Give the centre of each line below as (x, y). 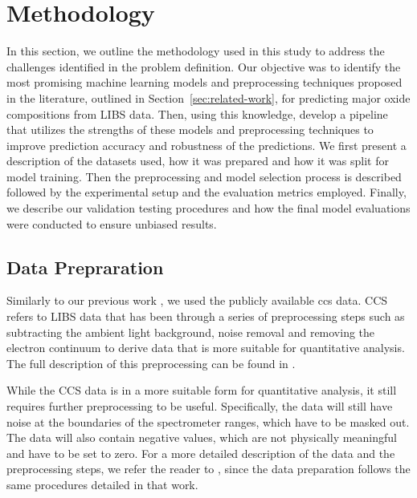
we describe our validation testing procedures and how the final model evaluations (208, 208)
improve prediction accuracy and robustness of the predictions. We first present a (206, 145)
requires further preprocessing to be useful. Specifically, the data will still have (200, 406)
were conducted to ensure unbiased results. (112, 223)
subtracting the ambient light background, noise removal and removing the (191, 332)
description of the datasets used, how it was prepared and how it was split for (198, 161)
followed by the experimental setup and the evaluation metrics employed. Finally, (206, 192)
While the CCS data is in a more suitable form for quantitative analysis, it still (202, 390)
